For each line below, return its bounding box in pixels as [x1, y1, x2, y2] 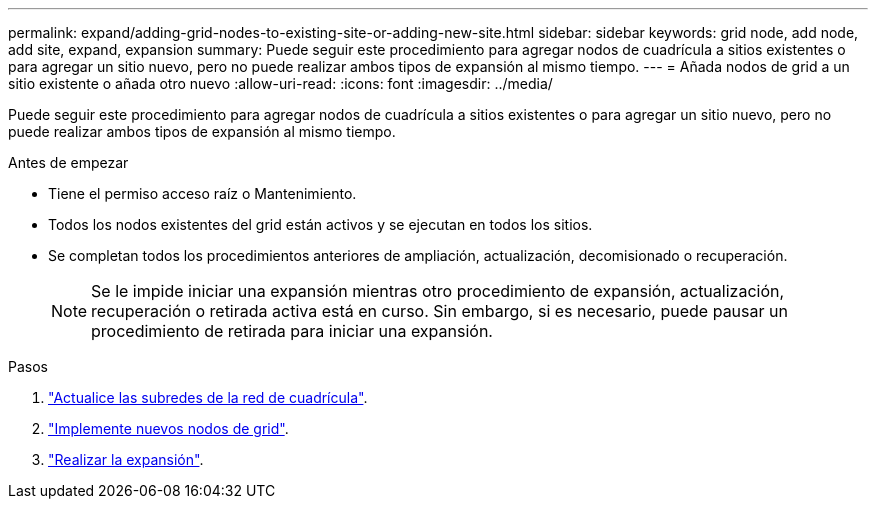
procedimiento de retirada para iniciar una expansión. [91, 321, 493, 341]
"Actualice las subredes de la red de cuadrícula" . [48, 389, 368, 406]
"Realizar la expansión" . [48, 451, 204, 468]
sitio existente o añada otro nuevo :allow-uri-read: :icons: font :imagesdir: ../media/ [8, 75, 553, 92]
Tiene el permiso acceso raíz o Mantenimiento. [48, 185, 357, 202]
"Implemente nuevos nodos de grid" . [48, 420, 289, 437]
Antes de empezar [8, 154, 129, 171]
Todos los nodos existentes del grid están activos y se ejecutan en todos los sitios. [48, 216, 593, 233]
